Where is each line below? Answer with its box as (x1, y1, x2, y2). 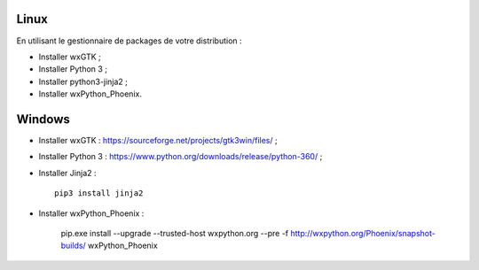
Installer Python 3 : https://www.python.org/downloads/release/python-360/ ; (38, 151, 323, 162)
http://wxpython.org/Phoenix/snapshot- (289, 228, 436, 238)
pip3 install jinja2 (54, 189, 144, 198)
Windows (16, 112, 70, 127)
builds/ (60, 240, 86, 251)
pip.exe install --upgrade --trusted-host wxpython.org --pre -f (60, 228, 289, 238)
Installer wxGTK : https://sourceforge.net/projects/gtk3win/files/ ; (38, 135, 279, 145)
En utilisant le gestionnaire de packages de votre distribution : (16, 35, 243, 46)
